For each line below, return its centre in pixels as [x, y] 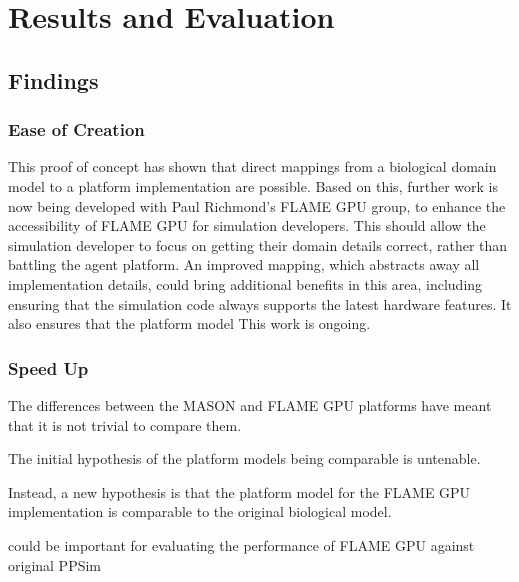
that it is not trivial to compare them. [125, 424]
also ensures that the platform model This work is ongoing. [189, 323]
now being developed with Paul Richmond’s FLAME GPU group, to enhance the [257, 205]
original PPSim [55, 564]
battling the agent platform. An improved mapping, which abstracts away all [244, 264]
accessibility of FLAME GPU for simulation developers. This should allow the [247, 225]
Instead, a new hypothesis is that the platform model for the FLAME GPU [239, 491]
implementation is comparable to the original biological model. [200, 511]
